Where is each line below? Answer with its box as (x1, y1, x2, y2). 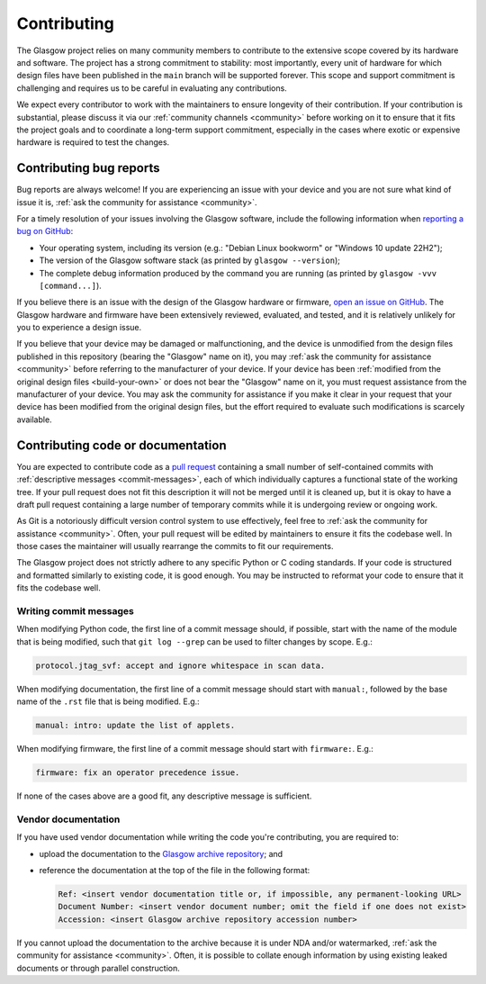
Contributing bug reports (16, 160, 160, 176)
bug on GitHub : (16, 226, 74, 237)
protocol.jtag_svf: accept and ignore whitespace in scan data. (35, 660, 326, 671)
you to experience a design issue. (16, 322, 142, 333)
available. (16, 414, 53, 425)
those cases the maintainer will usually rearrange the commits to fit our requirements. (16, 541, 334, 552)
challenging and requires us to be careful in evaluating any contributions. (16, 82, 287, 94)
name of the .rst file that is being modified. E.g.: (16, 696, 200, 707)
